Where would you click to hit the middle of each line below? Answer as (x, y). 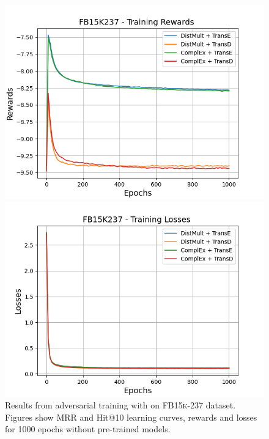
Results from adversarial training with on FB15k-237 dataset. (120, 405)
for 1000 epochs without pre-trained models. (88, 429)
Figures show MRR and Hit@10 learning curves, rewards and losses (131, 417)
